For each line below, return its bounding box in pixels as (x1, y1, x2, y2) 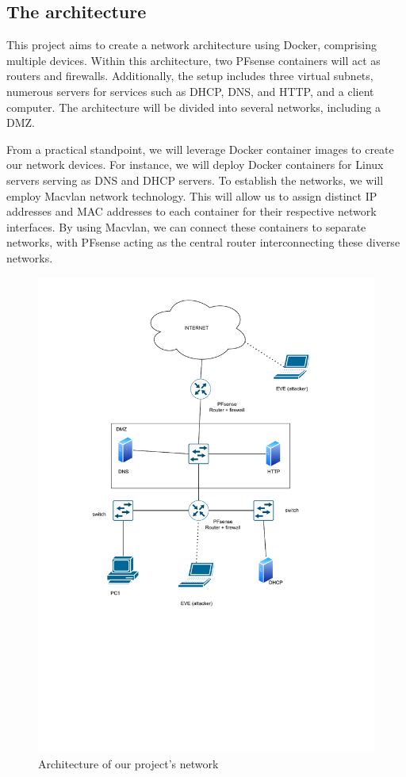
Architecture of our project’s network (38, 756, 219, 772)
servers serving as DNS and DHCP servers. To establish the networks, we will (6, 171, 384, 188)
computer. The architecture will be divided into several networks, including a (6, 98, 381, 115)
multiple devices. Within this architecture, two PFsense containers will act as (6, 52, 381, 68)
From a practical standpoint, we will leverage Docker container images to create (6, 140, 394, 157)
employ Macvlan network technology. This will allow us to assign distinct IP (6, 187, 377, 204)
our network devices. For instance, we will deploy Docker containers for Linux (6, 156, 384, 173)
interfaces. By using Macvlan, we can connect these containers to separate (6, 218, 366, 235)
